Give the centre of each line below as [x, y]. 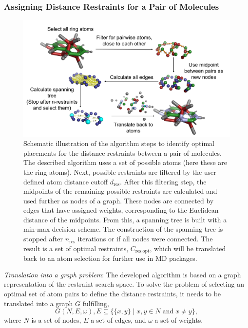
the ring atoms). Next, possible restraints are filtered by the [113, 172]
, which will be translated [188, 248]
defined [34, 181]
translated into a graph [38, 303]
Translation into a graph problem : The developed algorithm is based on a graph [123, 274]
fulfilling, [96, 303]
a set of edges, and [118, 320]
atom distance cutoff [77, 181]
